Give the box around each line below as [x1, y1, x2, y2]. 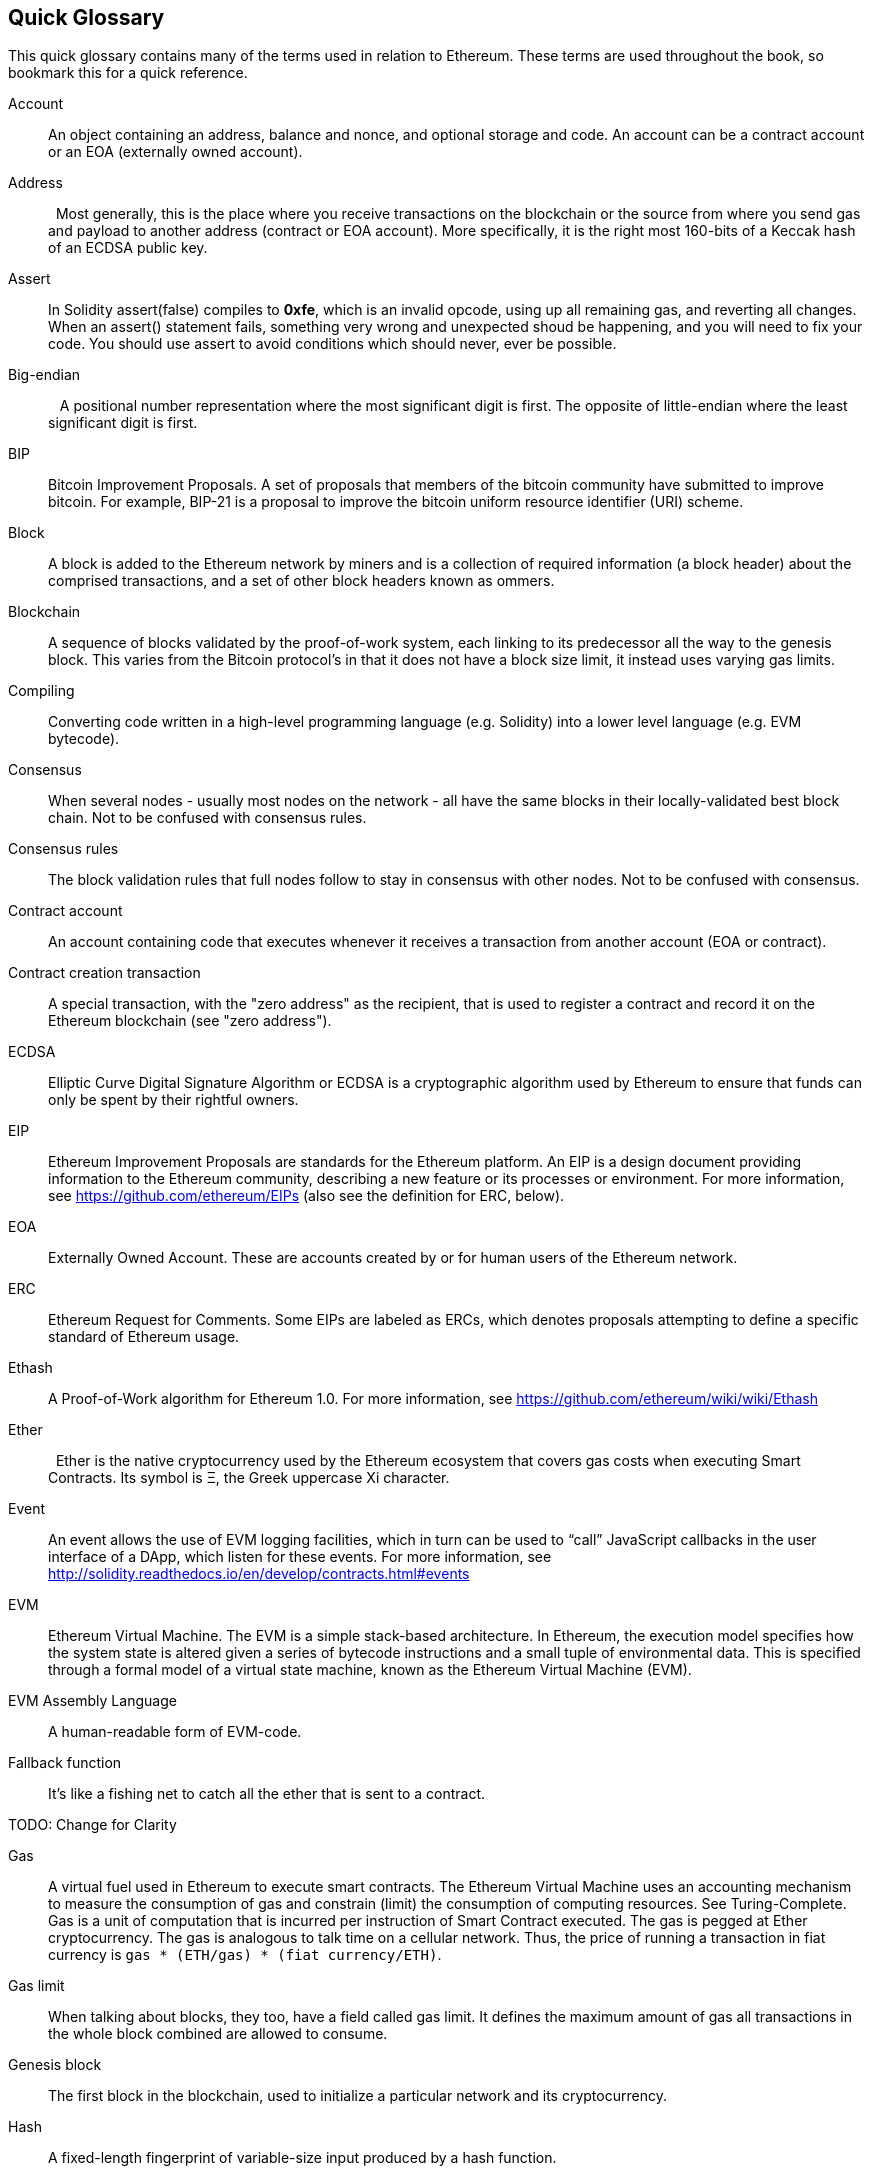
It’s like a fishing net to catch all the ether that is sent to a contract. [48, 1785, 486, 1803]
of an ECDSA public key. [48, 239, 208, 257]
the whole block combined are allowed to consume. [48, 2025, 388, 2043]
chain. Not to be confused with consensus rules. [48, 809, 367, 827]
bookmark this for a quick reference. [8, 64, 248, 82]
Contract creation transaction [8, 964, 201, 982]
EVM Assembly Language [8, 1692, 177, 1710]
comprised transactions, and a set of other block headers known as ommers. [48, 572, 555, 590]
